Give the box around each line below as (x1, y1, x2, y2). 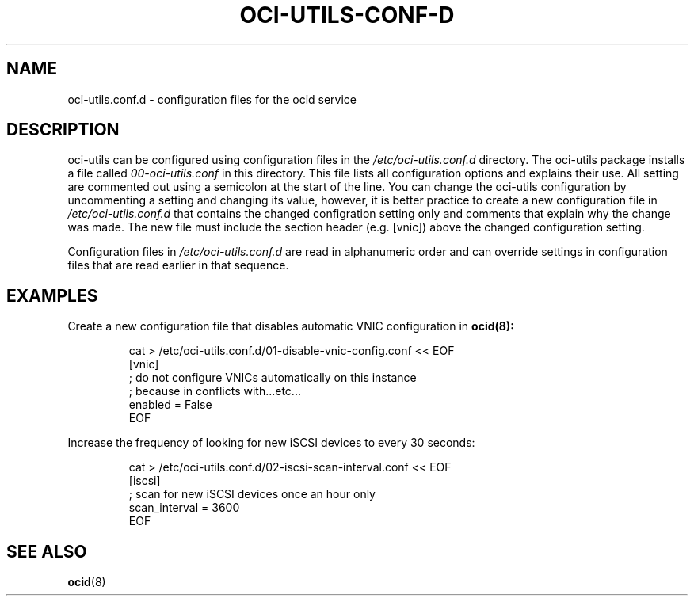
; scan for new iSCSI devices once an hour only (128, 487, 376, 501)
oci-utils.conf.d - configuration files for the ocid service (67, 92, 357, 106)
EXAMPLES (6, 285, 98, 306)
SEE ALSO (6, 541, 87, 562)
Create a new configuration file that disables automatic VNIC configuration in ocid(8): (67, 319, 514, 333)
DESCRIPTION (6, 120, 120, 140)
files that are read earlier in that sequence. (67, 258, 289, 272)
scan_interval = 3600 (128, 501, 240, 515)
